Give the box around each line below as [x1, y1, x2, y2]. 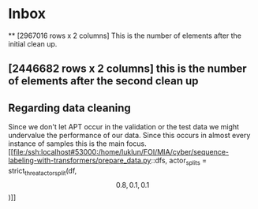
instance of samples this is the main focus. [8, 139, 148, 148]
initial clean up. [8, 39, 58, 48]
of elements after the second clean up [8, 74, 199, 88]
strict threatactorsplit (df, [8, 166, 77, 177]
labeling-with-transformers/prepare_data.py [8, 155, 151, 166]
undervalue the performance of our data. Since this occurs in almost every [8, 131, 251, 140]
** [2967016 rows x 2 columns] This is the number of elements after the [8, 31, 242, 40]
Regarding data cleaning [8, 101, 132, 114]
